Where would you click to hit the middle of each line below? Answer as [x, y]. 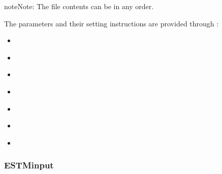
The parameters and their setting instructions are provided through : [112, 23]
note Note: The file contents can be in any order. [79, 6]
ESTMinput [29, 165]
